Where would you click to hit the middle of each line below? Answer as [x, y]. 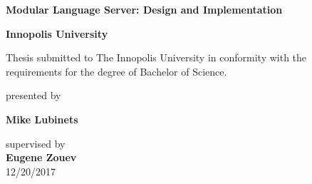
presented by [33, 95]
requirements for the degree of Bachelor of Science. [116, 71]
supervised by [36, 143]
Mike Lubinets [42, 119]
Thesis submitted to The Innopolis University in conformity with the [156, 57]
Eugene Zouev [41, 157]
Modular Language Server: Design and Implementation [144, 9]
